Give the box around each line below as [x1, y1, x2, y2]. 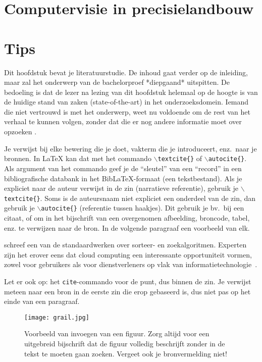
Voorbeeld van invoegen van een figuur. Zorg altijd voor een [24, 328, 209, 339]
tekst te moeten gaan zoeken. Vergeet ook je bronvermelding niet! [24, 348, 227, 358]
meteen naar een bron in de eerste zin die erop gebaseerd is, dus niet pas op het [4, 286, 251, 296]
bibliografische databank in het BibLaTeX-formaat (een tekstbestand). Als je [4, 173, 242, 183]
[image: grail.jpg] [24, 314, 89, 321]
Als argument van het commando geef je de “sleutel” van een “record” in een [4, 163, 242, 173]
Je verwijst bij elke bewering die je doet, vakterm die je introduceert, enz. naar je [4, 143, 257, 153]
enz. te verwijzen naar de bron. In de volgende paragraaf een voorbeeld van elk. [4, 222, 250, 233]
